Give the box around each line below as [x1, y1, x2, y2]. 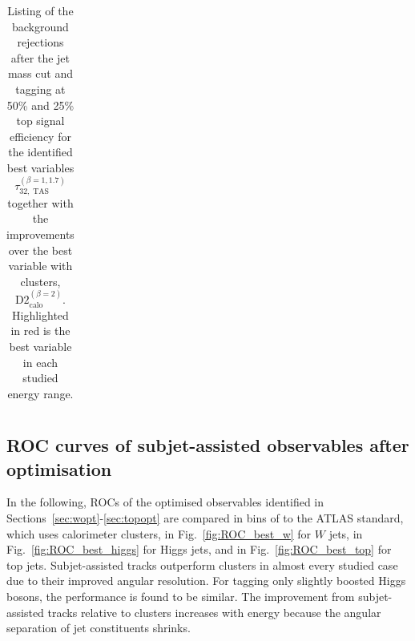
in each [22, 353, 58, 370]
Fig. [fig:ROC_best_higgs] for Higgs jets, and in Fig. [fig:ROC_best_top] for [6, 541, 392, 558]
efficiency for [9, 127, 71, 144]
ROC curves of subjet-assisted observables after [6, 433, 409, 458]
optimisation [6, 456, 112, 481]
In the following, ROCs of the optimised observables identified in [6, 494, 324, 510]
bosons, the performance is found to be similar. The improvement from [6, 587, 355, 604]
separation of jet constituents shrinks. [6, 619, 191, 636]
